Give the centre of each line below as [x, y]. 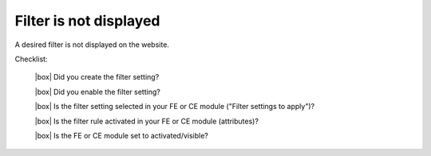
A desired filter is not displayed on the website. [92, 45]
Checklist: [31, 59]
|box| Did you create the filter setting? [97, 77]
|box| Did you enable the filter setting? [98, 92]
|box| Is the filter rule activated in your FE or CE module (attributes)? [147, 121]
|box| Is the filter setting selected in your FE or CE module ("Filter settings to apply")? [175, 107]
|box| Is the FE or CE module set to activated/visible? [122, 135]
